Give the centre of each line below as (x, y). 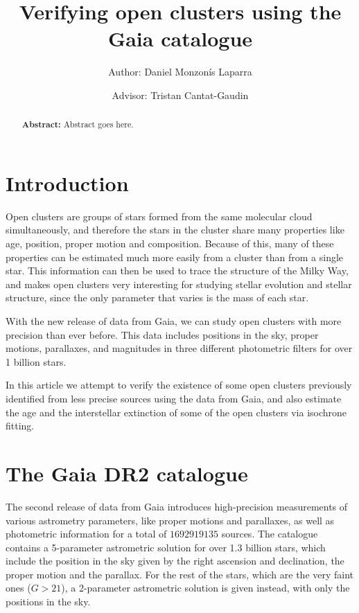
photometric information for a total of (86, 534)
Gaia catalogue (180, 38)
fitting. (20, 426)
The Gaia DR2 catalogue (127, 473)
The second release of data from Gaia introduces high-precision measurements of (177, 506)
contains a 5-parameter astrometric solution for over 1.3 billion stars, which (166, 547)
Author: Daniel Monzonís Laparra (180, 72)
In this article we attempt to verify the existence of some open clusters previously (179, 385)
